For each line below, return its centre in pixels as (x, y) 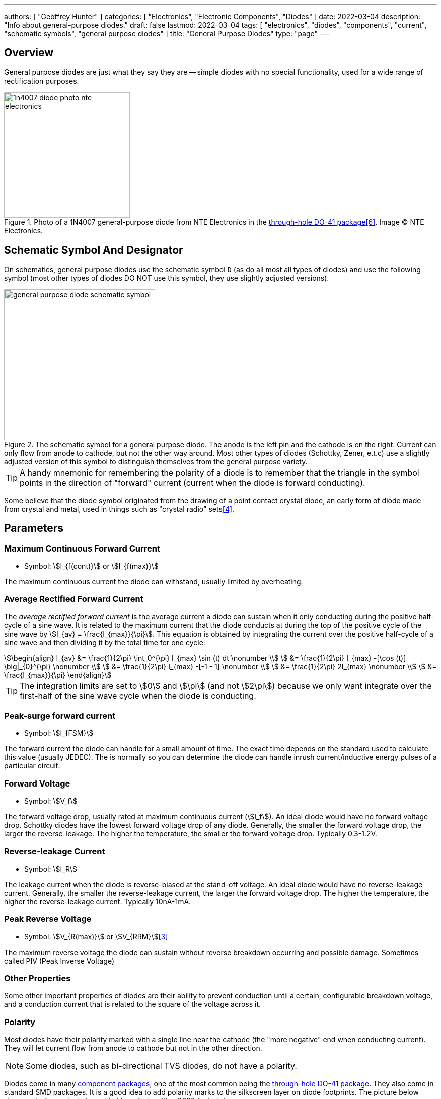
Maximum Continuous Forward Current (82, 548)
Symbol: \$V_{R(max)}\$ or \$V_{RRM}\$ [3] (96, 936)
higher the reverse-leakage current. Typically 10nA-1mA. (98, 901)
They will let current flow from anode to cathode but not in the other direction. (133, 1048)
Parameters (34, 528)
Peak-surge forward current (60, 716)
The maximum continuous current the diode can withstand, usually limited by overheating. (154, 581)
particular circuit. (32, 766)
